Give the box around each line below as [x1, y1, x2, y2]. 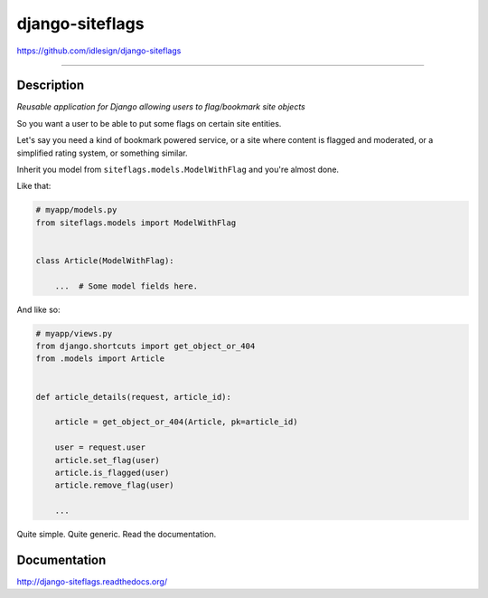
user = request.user [54, 442, 146, 452]
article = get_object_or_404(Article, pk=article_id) [54, 417, 298, 427]
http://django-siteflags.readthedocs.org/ [16, 576, 167, 587]
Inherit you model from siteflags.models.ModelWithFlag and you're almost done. [16, 164, 339, 176]
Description [16, 78, 85, 93]
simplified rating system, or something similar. [16, 147, 188, 158]
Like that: [16, 181, 52, 192]
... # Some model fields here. [54, 280, 199, 291]
